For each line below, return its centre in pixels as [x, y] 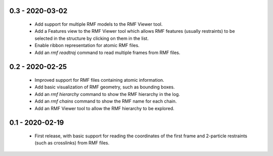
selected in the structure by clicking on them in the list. [92, 38]
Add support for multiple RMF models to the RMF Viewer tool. [99, 24]
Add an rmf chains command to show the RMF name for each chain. [106, 101]
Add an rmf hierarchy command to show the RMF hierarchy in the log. [107, 94]
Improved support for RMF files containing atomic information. [99, 80]
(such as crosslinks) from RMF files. [72, 143]
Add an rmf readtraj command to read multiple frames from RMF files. [107, 53]
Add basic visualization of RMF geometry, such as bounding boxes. [105, 87]
